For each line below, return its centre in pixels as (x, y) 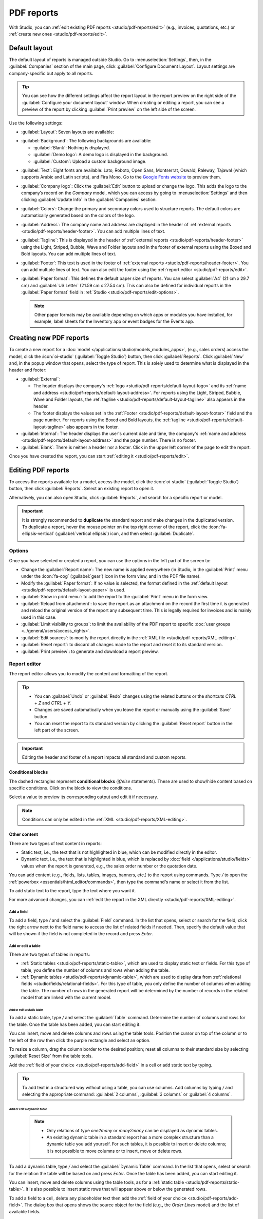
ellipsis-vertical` (38, 533)
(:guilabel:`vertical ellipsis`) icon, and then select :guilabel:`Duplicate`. (125, 533)
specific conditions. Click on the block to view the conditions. (71, 788)
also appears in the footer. (93, 427)
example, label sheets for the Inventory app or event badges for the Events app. (114, 321)
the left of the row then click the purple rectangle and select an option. (80, 1040)
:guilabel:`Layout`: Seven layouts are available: (68, 132)
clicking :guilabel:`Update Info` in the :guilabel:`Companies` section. (89, 199)
